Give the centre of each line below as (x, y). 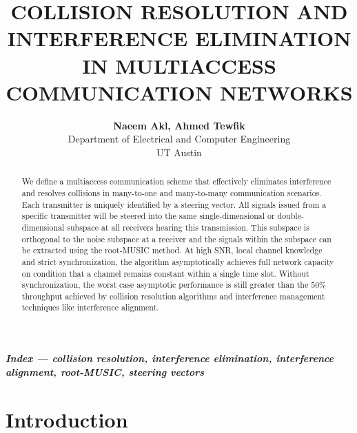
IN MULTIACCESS (179, 65)
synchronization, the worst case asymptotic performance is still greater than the (165, 285)
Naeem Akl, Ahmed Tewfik (179, 125)
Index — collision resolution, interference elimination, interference (170, 358)
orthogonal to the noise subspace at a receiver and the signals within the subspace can (176, 239)
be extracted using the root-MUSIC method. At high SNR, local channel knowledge (172, 250)
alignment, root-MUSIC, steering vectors (105, 371)
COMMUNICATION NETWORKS (179, 92)
